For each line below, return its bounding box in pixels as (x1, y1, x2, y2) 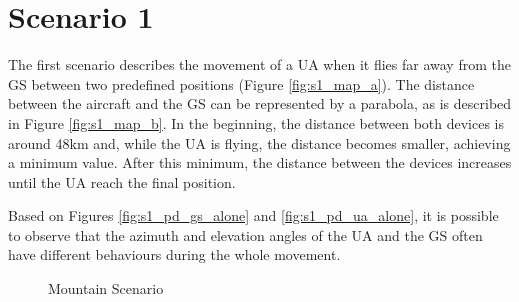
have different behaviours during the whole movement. (8, 244, 341, 265)
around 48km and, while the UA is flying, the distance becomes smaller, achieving (8, 132, 511, 153)
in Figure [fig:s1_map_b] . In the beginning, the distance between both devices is (8, 112, 505, 133)
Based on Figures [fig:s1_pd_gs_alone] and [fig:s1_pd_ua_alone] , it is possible (8, 205, 499, 226)
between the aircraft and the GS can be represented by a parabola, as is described (8, 93, 512, 114)
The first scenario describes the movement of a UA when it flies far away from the (8, 54, 511, 75)
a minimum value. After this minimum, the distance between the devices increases (8, 152, 512, 173)
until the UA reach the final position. (8, 171, 236, 192)
